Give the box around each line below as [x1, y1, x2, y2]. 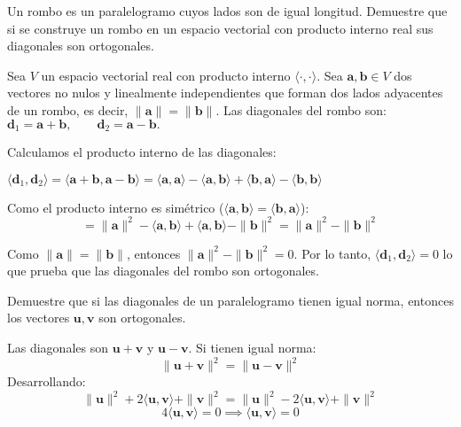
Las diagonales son [7, 338, 108, 357]
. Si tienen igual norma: [188, 338, 316, 357]
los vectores [7, 308, 70, 327]
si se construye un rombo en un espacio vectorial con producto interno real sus [7, 19, 434, 37]
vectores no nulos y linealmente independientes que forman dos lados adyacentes [7, 83, 443, 102]
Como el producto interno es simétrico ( [7, 198, 224, 216]
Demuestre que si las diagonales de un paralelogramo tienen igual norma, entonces [7, 291, 454, 309]
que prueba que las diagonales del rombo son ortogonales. [7, 261, 319, 280]
